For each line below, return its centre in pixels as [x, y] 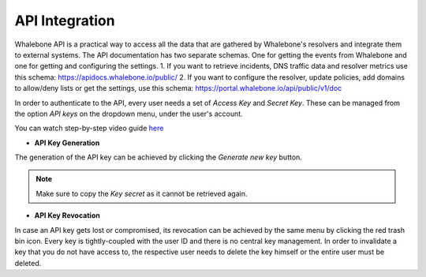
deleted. [28, 263]
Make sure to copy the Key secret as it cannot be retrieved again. [142, 193]
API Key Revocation [67, 215]
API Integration [65, 21]
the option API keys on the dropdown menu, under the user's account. [129, 114]
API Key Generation [67, 143]
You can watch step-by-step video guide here [89, 128]
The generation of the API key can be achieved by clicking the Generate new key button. [159, 157]
